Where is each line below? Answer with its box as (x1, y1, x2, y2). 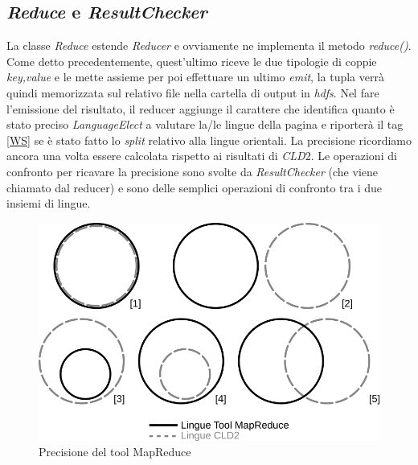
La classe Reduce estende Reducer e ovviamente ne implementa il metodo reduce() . (6, 37, 412, 54)
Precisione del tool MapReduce (39, 443, 191, 460)
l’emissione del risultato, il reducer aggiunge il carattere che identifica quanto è (6, 100, 395, 117)
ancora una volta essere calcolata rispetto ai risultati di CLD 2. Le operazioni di (6, 147, 397, 164)
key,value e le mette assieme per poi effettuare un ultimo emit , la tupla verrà (6, 68, 384, 85)
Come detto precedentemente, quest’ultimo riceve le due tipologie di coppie (6, 52, 377, 69)
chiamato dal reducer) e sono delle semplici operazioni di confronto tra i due (6, 179, 383, 195)
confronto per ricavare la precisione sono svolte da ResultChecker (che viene (6, 163, 378, 179)
